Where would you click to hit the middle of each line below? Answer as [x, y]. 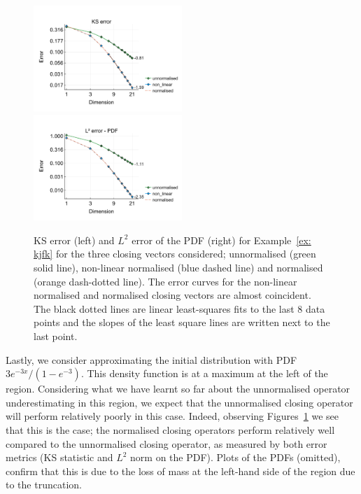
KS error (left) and [74, 240]
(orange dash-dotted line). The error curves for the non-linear [165, 281]
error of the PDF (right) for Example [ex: [221, 240]
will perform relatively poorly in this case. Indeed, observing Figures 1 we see [172, 416]
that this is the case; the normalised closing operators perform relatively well [170, 429]
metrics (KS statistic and [59, 457]
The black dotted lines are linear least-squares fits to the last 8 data [179, 308]
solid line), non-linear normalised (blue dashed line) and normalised [178, 268]
